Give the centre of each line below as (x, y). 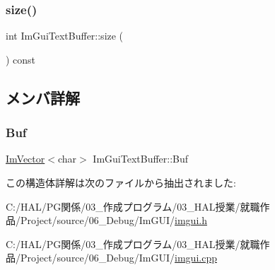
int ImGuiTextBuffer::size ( (65, 36)
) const (21, 59)
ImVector (25, 159)
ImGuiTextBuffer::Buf (141, 159)
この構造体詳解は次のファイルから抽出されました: (121, 182)
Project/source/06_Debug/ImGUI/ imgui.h (113, 220)
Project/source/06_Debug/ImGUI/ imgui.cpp (118, 258)
